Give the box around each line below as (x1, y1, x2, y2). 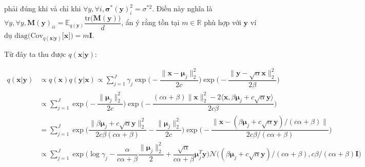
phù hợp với (204, 17, 241, 28)
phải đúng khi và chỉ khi (4, 3, 81, 13)
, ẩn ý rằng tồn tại (121, 17, 180, 28)
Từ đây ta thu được (4, 49, 66, 59)
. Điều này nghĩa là (152, 3, 213, 13)
